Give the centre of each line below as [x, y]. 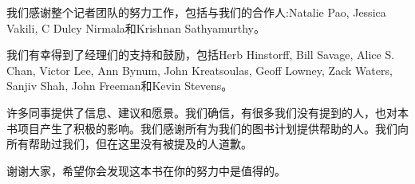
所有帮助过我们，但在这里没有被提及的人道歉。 [129, 144]
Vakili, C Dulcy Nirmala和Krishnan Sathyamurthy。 [136, 27]
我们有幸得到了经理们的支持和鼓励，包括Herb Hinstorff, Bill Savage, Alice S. [201, 55]
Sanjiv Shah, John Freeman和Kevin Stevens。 [120, 86]
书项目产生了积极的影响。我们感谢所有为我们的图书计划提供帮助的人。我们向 [207, 128]
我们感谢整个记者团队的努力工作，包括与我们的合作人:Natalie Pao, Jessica [196, 12]
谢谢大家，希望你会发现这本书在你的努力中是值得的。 [146, 170]
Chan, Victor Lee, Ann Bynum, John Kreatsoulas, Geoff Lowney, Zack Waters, [200, 70]
